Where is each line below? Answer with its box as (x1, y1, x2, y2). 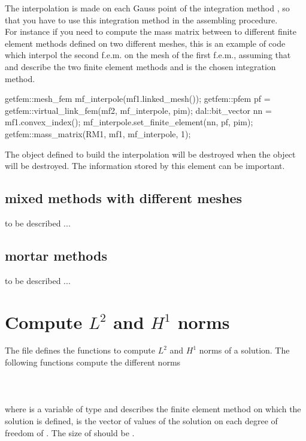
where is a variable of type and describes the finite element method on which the (5, 403, 301, 415)
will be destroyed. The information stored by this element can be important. (5, 159, 285, 172)
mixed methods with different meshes (5, 189, 243, 207)
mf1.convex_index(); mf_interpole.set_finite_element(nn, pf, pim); (5, 116, 253, 128)
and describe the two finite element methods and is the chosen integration (5, 60, 276, 73)
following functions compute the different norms (5, 356, 181, 368)
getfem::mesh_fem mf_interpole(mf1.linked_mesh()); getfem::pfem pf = (5, 92, 271, 105)
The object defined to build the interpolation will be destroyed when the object (5, 147, 296, 160)
